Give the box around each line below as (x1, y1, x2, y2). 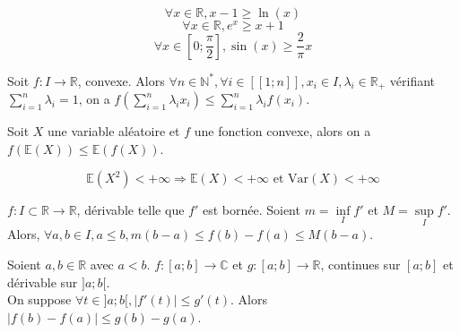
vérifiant (389, 71, 436, 90)
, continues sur (320, 255, 401, 273)
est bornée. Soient (202, 201, 300, 219)
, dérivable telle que (76, 201, 185, 219)
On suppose (7, 290, 72, 309)
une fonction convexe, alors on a (194, 122, 371, 140)
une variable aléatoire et (48, 122, 180, 140)
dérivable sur (7, 272, 78, 291)
